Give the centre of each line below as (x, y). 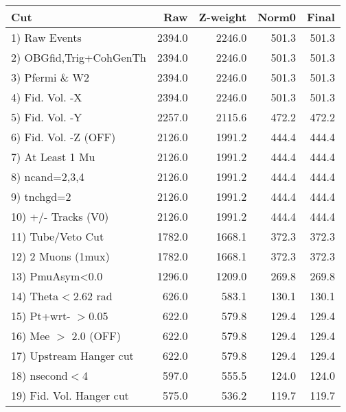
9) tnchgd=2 (41, 196)
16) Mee (31, 336)
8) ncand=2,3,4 (48, 177)
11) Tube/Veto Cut (58, 236)
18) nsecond (39, 375)
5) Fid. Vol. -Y (47, 117)
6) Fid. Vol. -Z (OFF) (64, 137)
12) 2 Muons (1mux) (60, 256)
